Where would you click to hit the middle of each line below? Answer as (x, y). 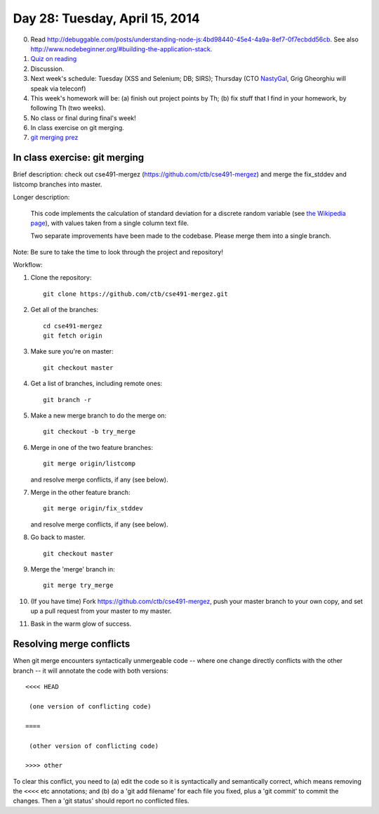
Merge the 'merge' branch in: (73, 569)
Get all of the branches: (65, 310)
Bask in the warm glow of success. (81, 624)
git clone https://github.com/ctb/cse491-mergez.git (135, 294)
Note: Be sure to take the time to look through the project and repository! (118, 252)
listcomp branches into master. (58, 184)
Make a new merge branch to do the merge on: (99, 415)
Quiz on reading (54, 59)
